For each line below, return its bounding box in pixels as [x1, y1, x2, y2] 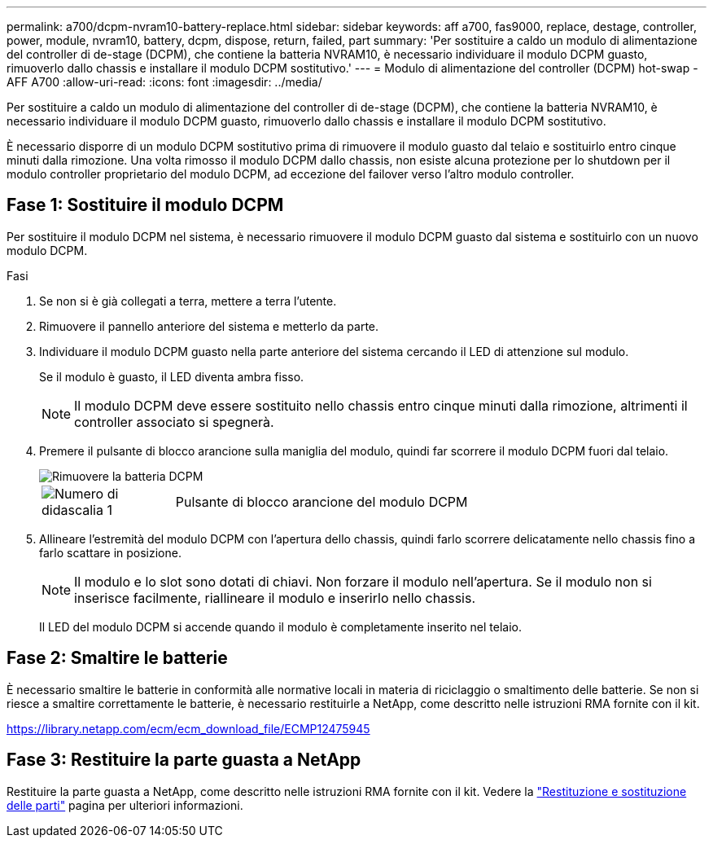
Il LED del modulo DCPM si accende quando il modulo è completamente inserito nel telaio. [39, 619, 522, 634]
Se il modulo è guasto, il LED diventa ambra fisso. [39, 369, 304, 384]
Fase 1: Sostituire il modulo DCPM [7, 195, 284, 216]
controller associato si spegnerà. [74, 413, 274, 430]
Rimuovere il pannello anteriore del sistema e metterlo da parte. [39, 319, 379, 333]
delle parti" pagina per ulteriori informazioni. [7, 798, 243, 812]
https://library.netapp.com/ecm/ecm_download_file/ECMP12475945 [7, 721, 370, 736]
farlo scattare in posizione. [39, 545, 182, 560]
